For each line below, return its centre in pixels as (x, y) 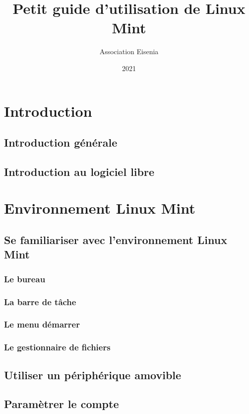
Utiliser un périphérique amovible (93, 374)
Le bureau (25, 279)
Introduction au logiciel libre (79, 171)
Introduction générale (61, 142)
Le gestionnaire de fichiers (57, 347)
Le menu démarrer (42, 324)
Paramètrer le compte (62, 404)
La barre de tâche (40, 301)
